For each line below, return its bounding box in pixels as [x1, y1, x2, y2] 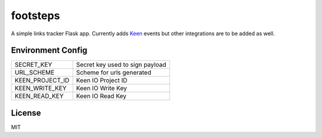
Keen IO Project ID [76, 76, 128, 85]
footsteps [11, 9, 60, 22]
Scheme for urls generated [76, 69, 151, 77]
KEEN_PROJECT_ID [14, 76, 70, 85]
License [11, 108, 41, 118]
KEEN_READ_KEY [14, 92, 64, 100]
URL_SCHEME [14, 69, 55, 77]
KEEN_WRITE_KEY [14, 84, 67, 93]
